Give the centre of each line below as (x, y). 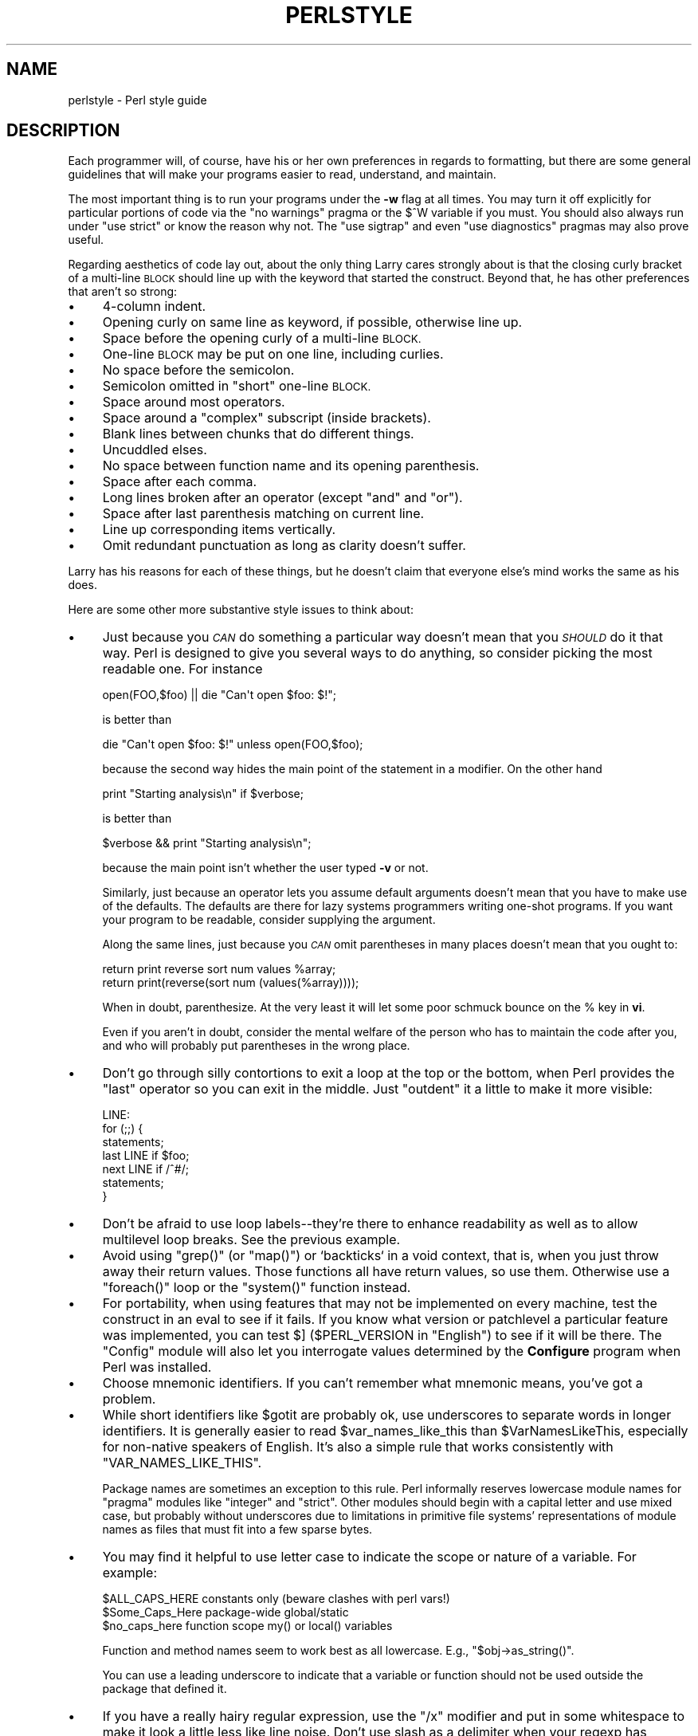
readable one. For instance (182, 669)
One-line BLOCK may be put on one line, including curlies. (273, 354)
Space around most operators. (194, 402)
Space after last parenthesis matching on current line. (263, 514)
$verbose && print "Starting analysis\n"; (207, 843)
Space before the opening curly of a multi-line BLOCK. (262, 338)
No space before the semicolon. (198, 370)
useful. (86, 240)
